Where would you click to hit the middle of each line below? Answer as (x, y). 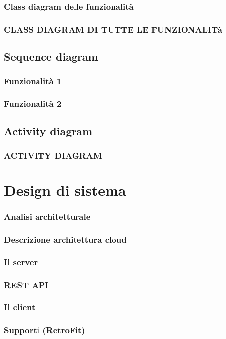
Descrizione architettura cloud (65, 239)
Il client (20, 307)
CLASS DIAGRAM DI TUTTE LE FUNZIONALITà (113, 29)
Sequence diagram (51, 57)
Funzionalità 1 (33, 81)
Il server (21, 262)
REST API (26, 284)
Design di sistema (65, 190)
